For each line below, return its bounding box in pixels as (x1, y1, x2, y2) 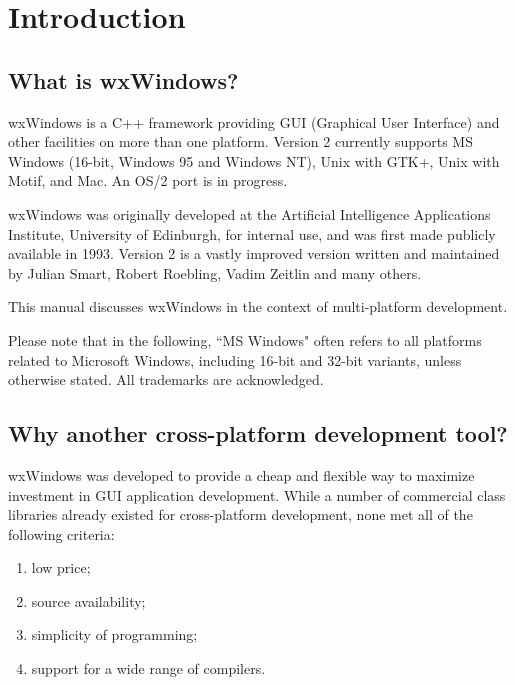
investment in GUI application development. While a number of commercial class (8, 484, 506, 505)
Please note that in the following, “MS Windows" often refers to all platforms (8, 329, 482, 350)
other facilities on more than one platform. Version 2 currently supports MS (8, 131, 473, 152)
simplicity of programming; (31, 624, 198, 645)
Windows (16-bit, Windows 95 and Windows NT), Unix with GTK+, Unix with (8, 150, 500, 171)
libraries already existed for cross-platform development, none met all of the (8, 504, 473, 525)
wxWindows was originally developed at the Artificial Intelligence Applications (8, 203, 491, 224)
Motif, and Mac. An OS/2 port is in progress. (8, 170, 288, 191)
